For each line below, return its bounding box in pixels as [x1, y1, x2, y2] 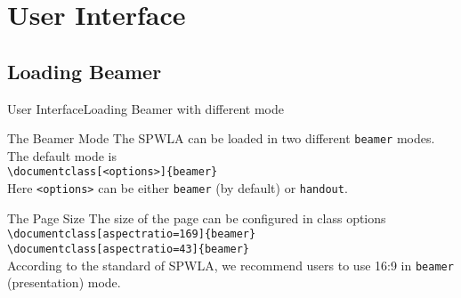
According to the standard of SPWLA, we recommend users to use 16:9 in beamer [7, 255, 454, 274]
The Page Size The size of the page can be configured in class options [7, 208, 386, 227]
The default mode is [7, 146, 117, 165]
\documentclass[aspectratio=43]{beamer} [7, 242, 250, 255]
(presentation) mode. [7, 273, 121, 292]
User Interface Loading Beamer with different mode [7, 99, 284, 117]
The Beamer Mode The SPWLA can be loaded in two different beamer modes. [7, 129, 435, 148]
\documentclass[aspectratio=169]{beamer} [7, 228, 256, 241]
